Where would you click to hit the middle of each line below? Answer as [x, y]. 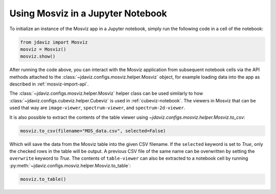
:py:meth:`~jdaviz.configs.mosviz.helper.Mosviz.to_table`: [70, 165]
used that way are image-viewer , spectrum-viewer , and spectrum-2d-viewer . [97, 108]
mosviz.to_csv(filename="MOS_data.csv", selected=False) [93, 131]
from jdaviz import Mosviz [54, 42]
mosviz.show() [38, 57]
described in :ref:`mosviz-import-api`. [49, 84]
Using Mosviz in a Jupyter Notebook [88, 13]
